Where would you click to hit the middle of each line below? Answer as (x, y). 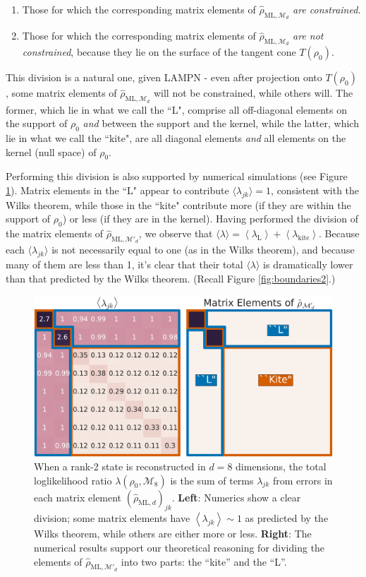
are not (308, 36)
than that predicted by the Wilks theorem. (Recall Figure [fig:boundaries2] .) (171, 278)
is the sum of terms (212, 480)
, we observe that (176, 233)
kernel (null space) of (51, 151)
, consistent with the (315, 190)
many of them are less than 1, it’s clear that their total (124, 264)
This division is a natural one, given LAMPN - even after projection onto (164, 77)
